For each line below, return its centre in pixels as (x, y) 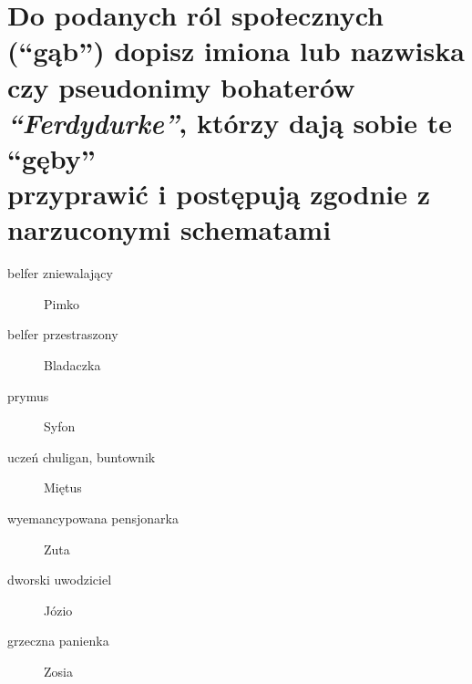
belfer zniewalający (60, 273)
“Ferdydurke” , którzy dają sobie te (230, 122)
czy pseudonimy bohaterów (181, 86)
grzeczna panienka (58, 641)
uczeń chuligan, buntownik (82, 456)
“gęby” (51, 157)
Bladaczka (72, 365)
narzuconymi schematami (169, 229)
